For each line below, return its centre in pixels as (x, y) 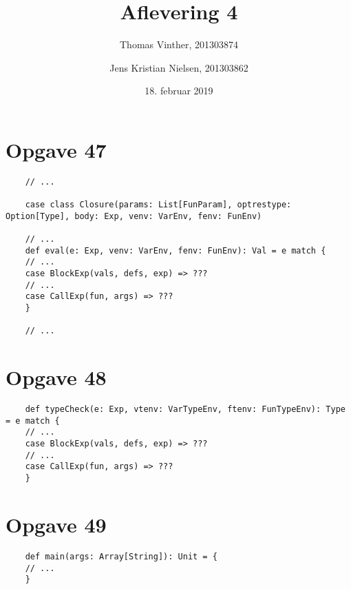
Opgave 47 (56, 149)
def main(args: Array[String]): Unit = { (121, 556)
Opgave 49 (56, 524)
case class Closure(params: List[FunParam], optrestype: (158, 205)
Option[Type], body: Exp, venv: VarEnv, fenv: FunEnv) (134, 216)
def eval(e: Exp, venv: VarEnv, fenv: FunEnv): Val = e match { (175, 250)
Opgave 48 (56, 377)
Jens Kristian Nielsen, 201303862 (179, 67)
